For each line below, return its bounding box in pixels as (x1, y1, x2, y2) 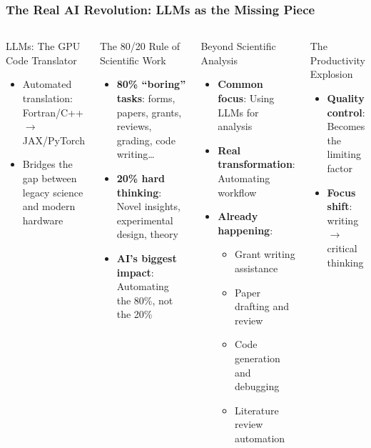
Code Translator (6, 52, 77, 67)
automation (235, 430, 285, 445)
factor (327, 160, 352, 175)
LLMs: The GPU (6, 39, 81, 54)
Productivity (310, 52, 366, 67)
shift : (327, 199, 352, 214)
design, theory (116, 227, 178, 242)
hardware (22, 212, 63, 227)
